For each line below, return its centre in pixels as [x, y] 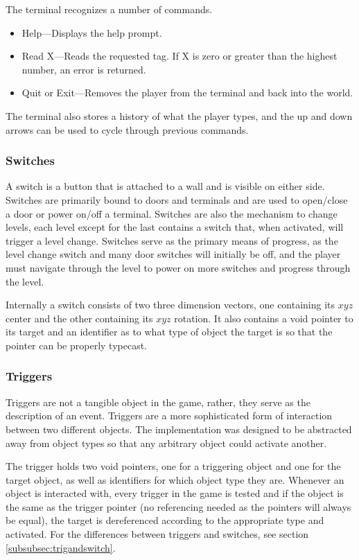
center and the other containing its [79, 318]
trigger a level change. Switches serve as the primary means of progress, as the [172, 240]
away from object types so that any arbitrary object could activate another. [166, 443]
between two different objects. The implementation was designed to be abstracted [179, 429]
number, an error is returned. [84, 69]
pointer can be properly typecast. [76, 345]
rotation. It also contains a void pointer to [264, 318]
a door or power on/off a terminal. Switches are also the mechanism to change [172, 213]
